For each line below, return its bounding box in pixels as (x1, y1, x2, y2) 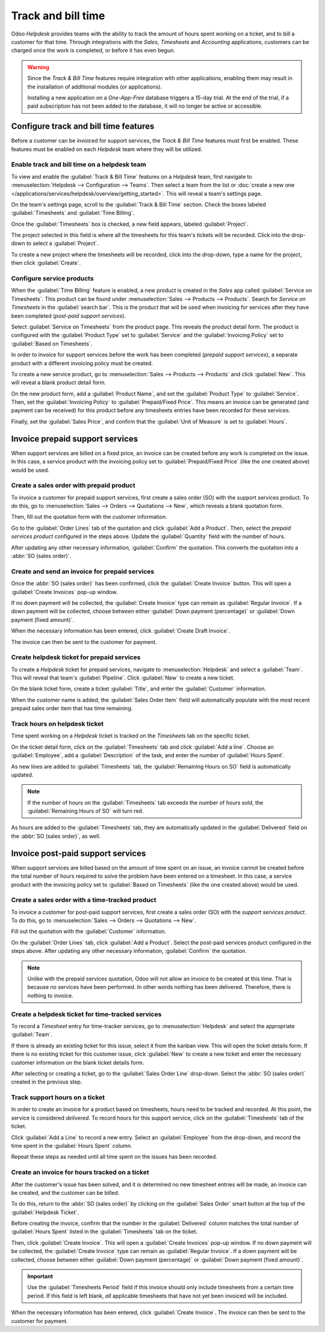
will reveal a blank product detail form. (11, 379, 107, 386)
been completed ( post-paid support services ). (11, 312, 126, 319)
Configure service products (11, 274, 94, 282)
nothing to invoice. (27, 992, 73, 999)
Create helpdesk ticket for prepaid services (11, 653, 141, 661)
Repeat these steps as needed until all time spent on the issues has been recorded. (11, 1153, 218, 1160)
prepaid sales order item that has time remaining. (11, 705, 133, 712)
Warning (27, 63, 49, 70)
